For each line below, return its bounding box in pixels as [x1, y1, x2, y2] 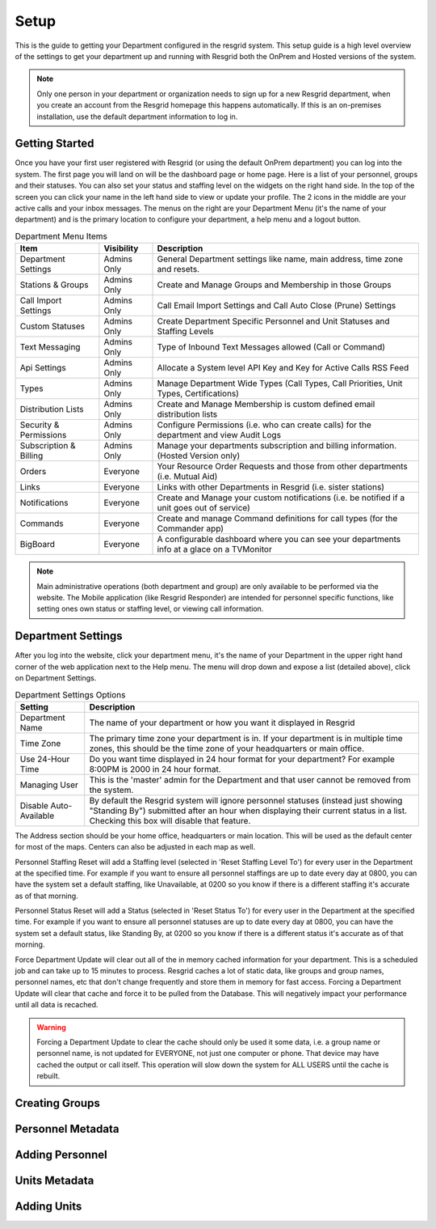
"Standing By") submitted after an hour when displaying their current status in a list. [89, 805, 408, 816]
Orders [19, 466, 47, 477]
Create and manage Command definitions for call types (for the [157, 513, 398, 524]
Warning [36, 1022, 66, 1032]
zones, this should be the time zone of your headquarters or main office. [89, 743, 365, 754]
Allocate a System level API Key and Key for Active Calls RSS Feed [157, 362, 409, 374]
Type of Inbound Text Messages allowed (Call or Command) [157, 341, 386, 353]
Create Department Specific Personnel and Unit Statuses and [157, 316, 391, 327]
